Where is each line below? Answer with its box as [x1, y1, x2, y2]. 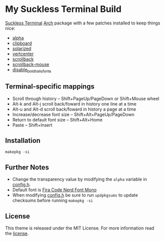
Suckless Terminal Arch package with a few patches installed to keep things [5, 20, 161, 26]
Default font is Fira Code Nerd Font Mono [12, 187, 97, 193]
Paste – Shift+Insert [12, 122, 53, 128]
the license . [5, 230, 29, 236]
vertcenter [12, 51, 34, 57]
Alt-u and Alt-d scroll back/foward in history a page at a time [12, 106, 136, 112]
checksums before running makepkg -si [12, 198, 93, 204]
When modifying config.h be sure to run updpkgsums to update [12, 192, 138, 198]
